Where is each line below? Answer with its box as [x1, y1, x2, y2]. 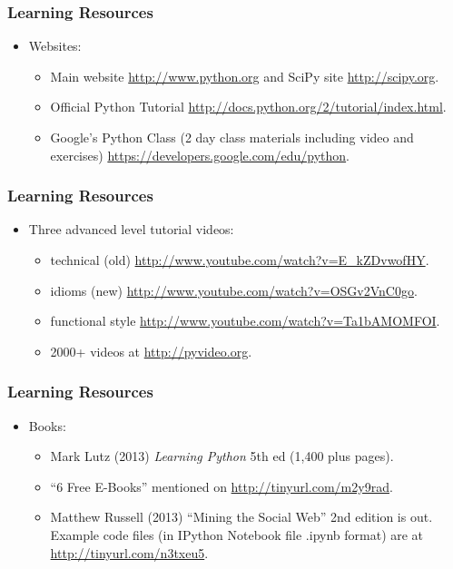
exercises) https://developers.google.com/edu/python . [50, 145, 350, 164]
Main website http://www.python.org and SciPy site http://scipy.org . [50, 66, 439, 85]
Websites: [28, 36, 82, 55]
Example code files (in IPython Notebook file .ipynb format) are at [50, 525, 424, 544]
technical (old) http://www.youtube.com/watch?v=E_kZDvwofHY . [50, 250, 429, 269]
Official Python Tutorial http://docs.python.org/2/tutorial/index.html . [50, 97, 447, 116]
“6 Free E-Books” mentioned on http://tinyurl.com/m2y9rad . [50, 476, 393, 495]
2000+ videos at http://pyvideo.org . [50, 341, 252, 360]
